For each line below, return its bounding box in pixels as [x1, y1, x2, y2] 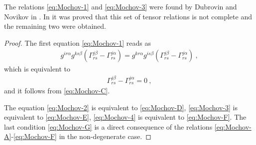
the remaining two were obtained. [4, 21, 107, 31]
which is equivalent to [4, 64, 71, 74]
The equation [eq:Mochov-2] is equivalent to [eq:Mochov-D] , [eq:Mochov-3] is [4, 102, 238, 112]
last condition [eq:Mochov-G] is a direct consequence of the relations [4, 121, 213, 132]
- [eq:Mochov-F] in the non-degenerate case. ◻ [11, 131, 151, 142]
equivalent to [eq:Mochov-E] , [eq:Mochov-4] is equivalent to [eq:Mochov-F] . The [4, 112, 247, 122]
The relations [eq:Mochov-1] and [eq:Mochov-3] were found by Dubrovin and [4, 1, 237, 11]
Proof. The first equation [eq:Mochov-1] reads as [4, 37, 151, 48]
